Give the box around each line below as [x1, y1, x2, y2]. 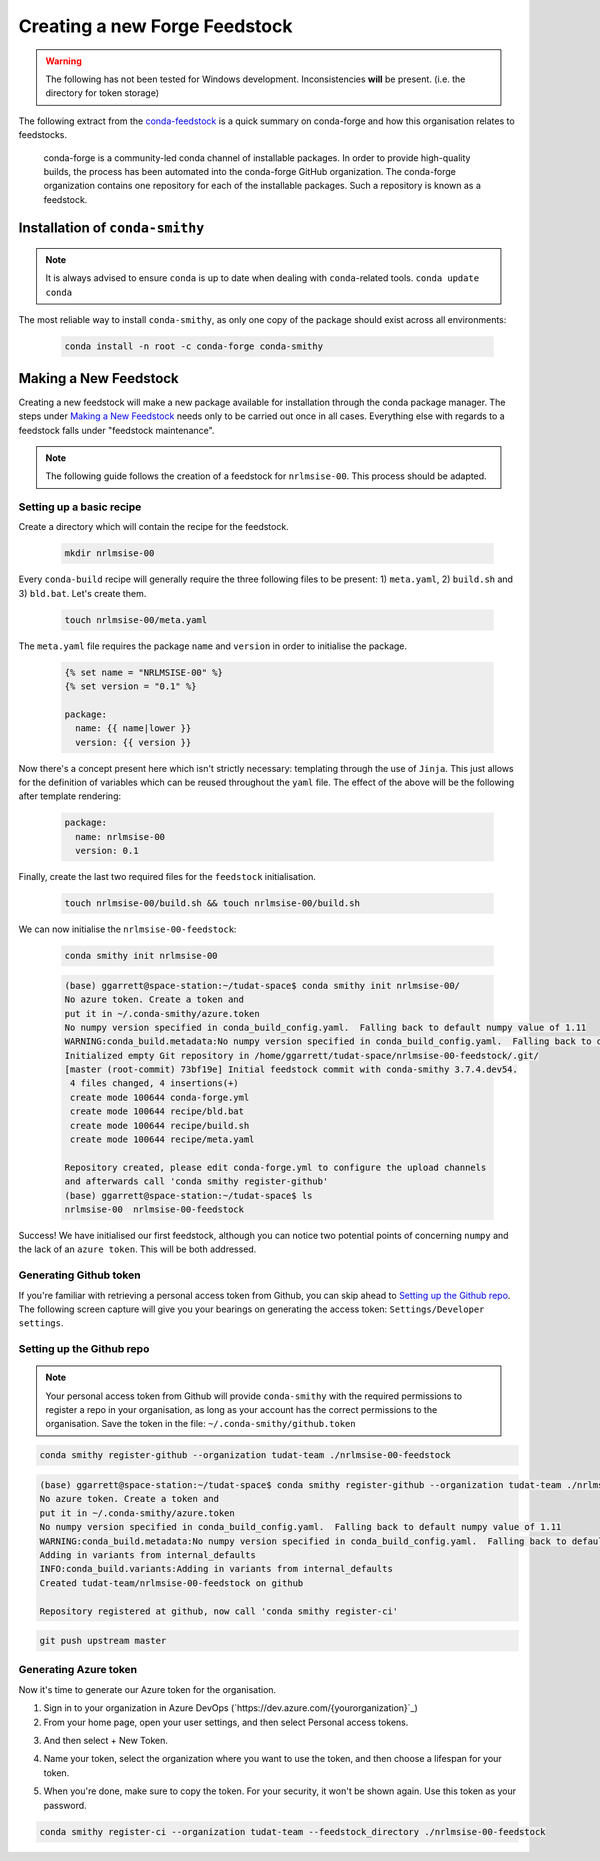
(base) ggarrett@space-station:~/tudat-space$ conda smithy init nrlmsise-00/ [64, 980, 460, 991]
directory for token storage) [45, 87, 160, 99]
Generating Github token [18, 1268, 141, 1282]
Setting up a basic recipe [18, 500, 142, 514]
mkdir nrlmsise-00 [64, 548, 155, 559]
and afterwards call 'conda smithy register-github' [64, 1176, 329, 1187]
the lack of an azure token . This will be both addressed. [18, 1243, 257, 1255]
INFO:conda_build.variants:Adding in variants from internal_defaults [39, 1563, 394, 1575]
